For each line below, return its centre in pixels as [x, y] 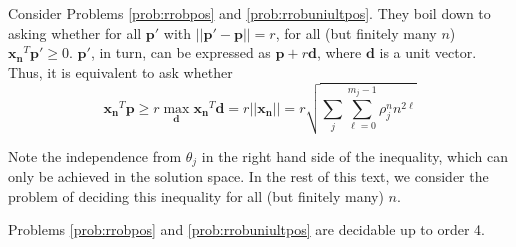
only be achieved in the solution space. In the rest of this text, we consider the [248, 176]
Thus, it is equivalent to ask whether [120, 71]
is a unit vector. [428, 52]
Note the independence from [95, 155]
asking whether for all [75, 32]
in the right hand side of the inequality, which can [355, 155]
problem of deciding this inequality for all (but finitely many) [196, 195]
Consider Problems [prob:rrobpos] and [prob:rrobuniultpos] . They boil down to [249, 13]
